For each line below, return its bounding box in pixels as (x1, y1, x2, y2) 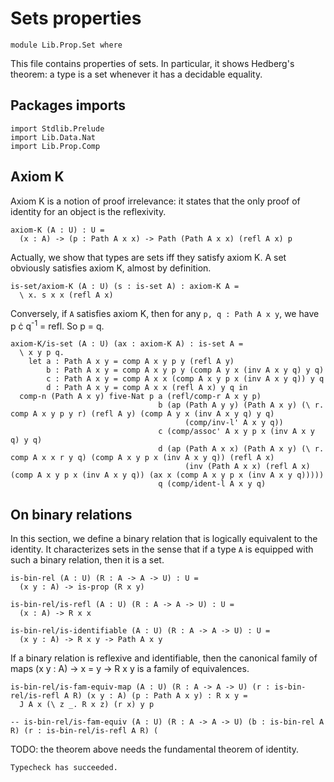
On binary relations (10, 506, 133, 523)
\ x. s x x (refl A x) (19, 290, 114, 300)
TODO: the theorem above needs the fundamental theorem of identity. (10, 743, 300, 756)
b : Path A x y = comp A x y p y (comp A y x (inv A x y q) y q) (46, 365, 325, 376)
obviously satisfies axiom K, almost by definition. (10, 262, 212, 274)
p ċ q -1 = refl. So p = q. (10, 318, 105, 332)
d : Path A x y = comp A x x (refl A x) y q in (46, 383, 248, 393)
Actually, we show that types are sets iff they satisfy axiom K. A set (10, 251, 287, 263)
